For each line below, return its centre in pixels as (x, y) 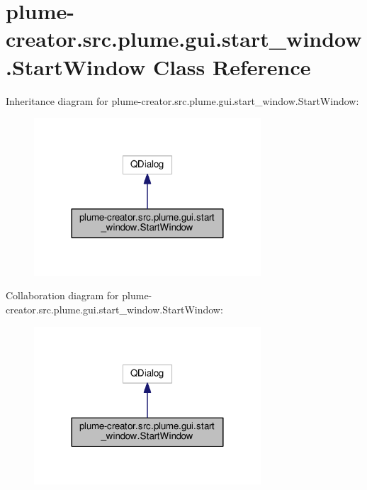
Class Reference (232, 66)
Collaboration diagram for (62, 295)
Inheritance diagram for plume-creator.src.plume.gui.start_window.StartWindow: (182, 100)
